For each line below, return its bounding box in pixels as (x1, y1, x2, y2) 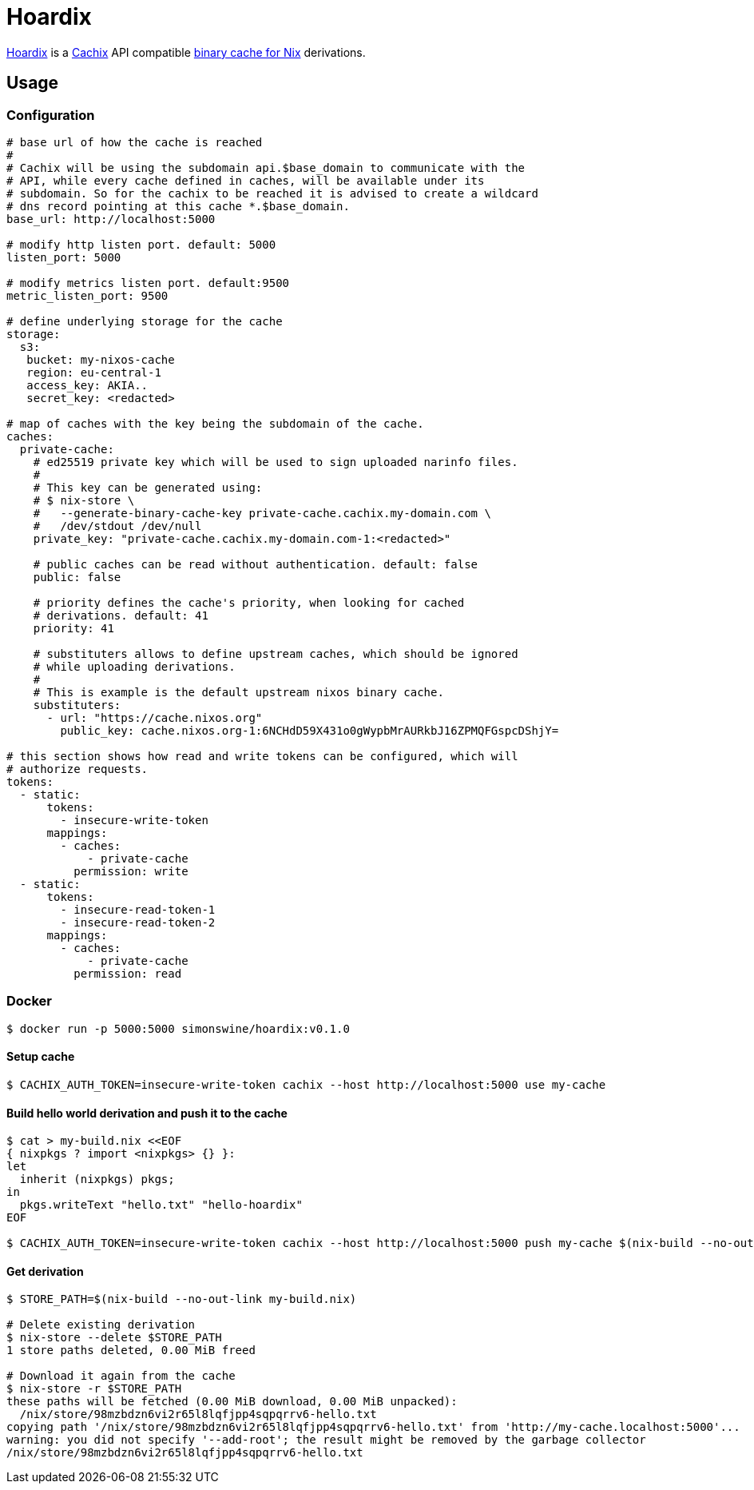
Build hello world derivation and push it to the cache (6, 1106, 288, 1120)
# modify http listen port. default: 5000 (6, 237, 276, 251)
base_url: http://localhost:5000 (6, 212, 216, 225)
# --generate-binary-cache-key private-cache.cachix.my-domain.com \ (33, 506, 491, 520)
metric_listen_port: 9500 (6, 289, 169, 302)
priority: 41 (33, 621, 114, 635)
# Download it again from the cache (6, 1369, 236, 1383)
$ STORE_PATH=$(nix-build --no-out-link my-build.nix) (6, 1293, 357, 1306)
